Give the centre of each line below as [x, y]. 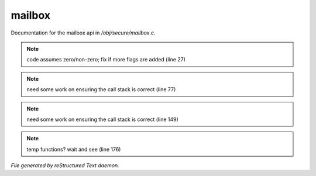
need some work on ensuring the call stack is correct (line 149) [102, 119]
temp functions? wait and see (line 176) [74, 149]
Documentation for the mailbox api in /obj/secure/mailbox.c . [83, 33]
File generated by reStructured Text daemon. [65, 165]
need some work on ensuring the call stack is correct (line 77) [101, 89]
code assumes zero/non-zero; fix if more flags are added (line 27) [106, 60]
